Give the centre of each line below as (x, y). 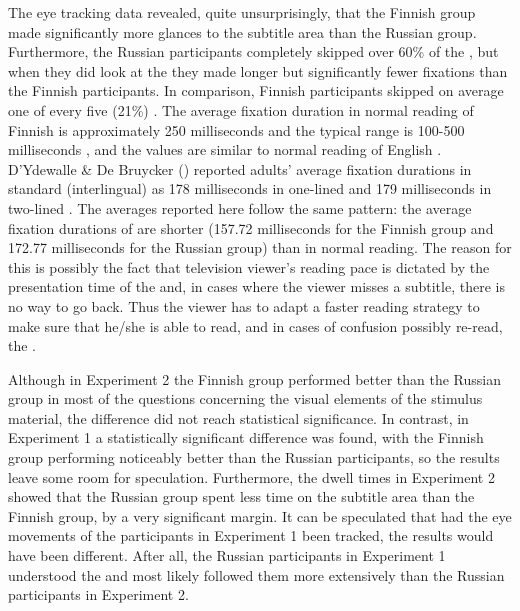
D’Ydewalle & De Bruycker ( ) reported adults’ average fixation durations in (240, 168)
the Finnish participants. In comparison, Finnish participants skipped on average (256, 90)
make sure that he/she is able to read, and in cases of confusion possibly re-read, (255, 325)
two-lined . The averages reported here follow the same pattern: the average (240, 207)
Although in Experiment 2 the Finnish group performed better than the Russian (255, 378)
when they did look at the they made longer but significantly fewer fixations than (258, 70)
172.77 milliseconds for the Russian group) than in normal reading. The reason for (260, 247)
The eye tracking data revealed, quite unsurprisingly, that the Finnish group (242, 12)
